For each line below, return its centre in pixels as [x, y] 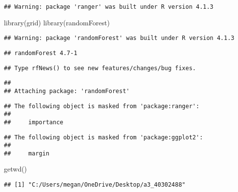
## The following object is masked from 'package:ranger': [102, 106]
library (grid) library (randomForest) [57, 22]
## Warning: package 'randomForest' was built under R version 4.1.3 [119, 38]
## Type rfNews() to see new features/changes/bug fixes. [100, 68]
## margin [27, 153]
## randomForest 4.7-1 [41, 53]
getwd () [16, 169]
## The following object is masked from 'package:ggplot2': [104, 137]
